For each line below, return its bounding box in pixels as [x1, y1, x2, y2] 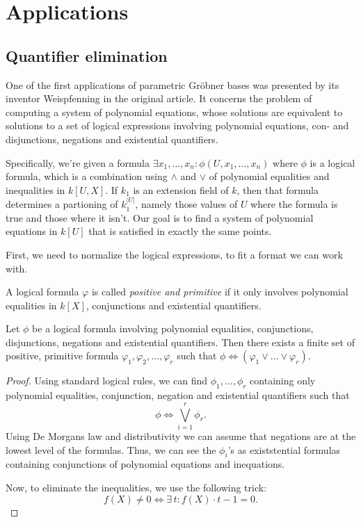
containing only [250, 373, 316, 388]
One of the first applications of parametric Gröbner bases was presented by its [6, 77, 339, 92]
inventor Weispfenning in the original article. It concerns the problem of [6, 91, 312, 106]
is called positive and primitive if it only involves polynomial [91, 284, 348, 299]
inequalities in [6, 182, 65, 197]
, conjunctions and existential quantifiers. [86, 297, 262, 312]
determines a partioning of [6, 197, 118, 211]
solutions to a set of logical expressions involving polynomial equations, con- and [6, 118, 349, 133]
